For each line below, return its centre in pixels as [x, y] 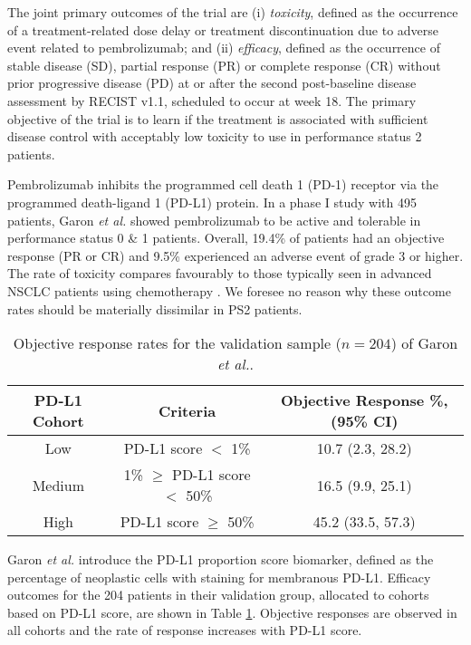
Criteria [187, 410]
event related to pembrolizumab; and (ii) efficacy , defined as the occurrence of [224, 48]
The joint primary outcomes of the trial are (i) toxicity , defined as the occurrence [233, 12]
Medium [58, 485]
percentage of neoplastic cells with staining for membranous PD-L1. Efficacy [219, 577]
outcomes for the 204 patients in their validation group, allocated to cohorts [218, 595]
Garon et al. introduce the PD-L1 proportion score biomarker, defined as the [221, 559]
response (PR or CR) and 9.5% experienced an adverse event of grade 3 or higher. [235, 255]
